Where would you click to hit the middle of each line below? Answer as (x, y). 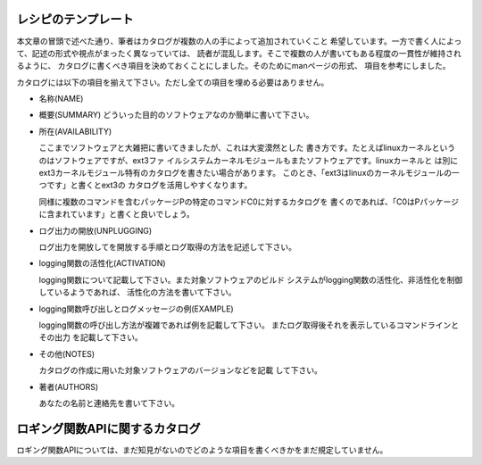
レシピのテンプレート (75, 19)
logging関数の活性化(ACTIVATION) (102, 263)
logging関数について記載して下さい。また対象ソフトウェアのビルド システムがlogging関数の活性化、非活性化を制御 (251, 279)
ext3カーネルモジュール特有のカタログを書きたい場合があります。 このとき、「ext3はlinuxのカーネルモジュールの (245, 173)
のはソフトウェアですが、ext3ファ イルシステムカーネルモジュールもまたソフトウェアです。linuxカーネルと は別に (249, 160)
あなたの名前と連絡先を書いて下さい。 (109, 403)
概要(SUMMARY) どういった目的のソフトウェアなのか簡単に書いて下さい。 (176, 115)
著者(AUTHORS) (69, 386)
